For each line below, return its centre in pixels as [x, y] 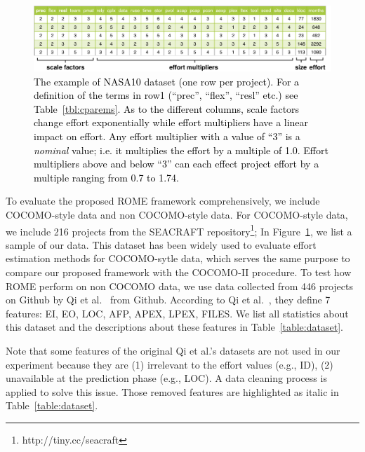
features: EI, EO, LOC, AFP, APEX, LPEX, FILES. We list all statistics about [177, 313]
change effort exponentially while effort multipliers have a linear [171, 122]
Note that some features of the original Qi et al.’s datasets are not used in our [173, 350]
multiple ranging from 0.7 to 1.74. [106, 177]
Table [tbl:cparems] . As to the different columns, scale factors [167, 108]
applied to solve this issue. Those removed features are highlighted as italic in [172, 391]
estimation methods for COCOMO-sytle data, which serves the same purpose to [178, 258]
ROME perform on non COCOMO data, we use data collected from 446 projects [179, 286]
